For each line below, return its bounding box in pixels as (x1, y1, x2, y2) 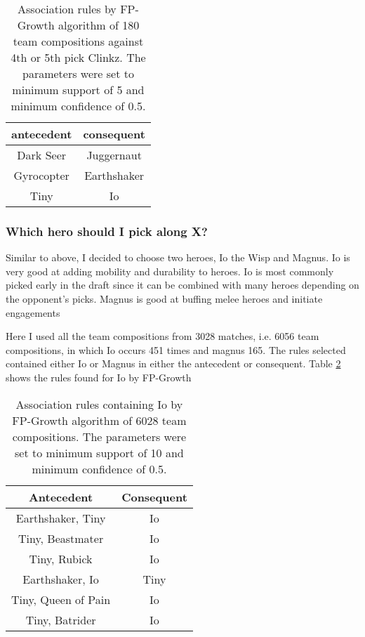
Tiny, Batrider (25, 611, 96, 628)
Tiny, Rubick (29, 550, 93, 567)
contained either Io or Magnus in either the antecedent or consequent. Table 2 (6, 356, 341, 371)
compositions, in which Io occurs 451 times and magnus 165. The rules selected (6, 342, 346, 357)
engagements (6, 305, 60, 320)
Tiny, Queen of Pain (11, 591, 111, 608)
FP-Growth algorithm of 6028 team (12, 412, 187, 428)
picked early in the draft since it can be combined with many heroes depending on (6, 277, 359, 292)
